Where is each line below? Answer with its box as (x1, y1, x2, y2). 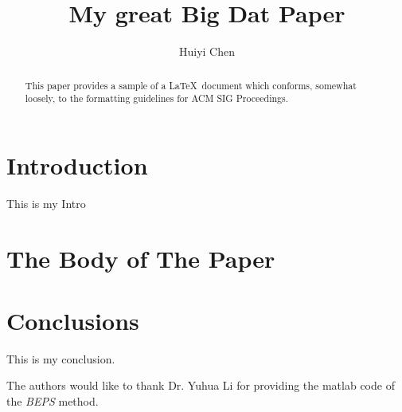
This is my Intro (6, 194, 86, 211)
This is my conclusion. (6, 350, 115, 367)
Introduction (6, 148, 148, 181)
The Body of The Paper (6, 241, 275, 274)
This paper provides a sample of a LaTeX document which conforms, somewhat (25, 78, 357, 92)
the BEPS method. (6, 393, 99, 410)
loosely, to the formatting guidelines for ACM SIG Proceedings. (25, 92, 288, 105)
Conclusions (6, 304, 139, 336)
